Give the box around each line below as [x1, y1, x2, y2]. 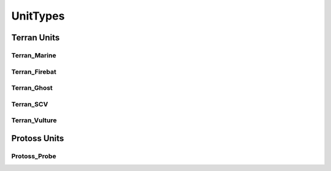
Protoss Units [11, 133, 64, 144]
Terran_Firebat [11, 67, 56, 76]
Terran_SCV [11, 100, 48, 108]
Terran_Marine [11, 51, 56, 59]
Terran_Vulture [11, 116, 58, 125]
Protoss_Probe [11, 151, 56, 160]
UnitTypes [11, 9, 65, 23]
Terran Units [11, 32, 60, 43]
